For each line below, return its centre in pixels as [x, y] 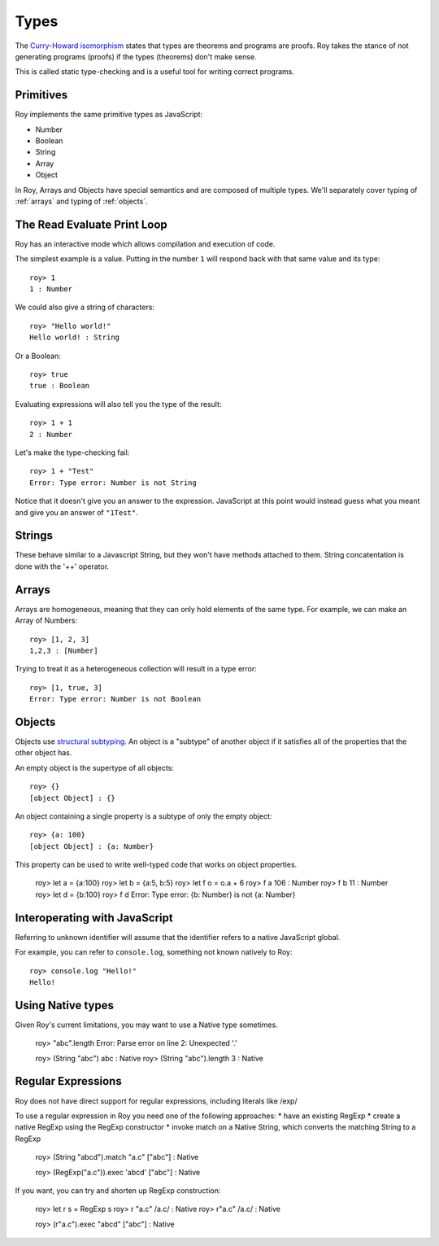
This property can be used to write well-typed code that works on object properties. [156, 865]
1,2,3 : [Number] [64, 650]
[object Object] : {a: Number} [92, 846]
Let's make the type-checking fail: [72, 452]
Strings [34, 536]
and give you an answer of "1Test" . [76, 512]
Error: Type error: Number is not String [113, 483]
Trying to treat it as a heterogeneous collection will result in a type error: [136, 669]
